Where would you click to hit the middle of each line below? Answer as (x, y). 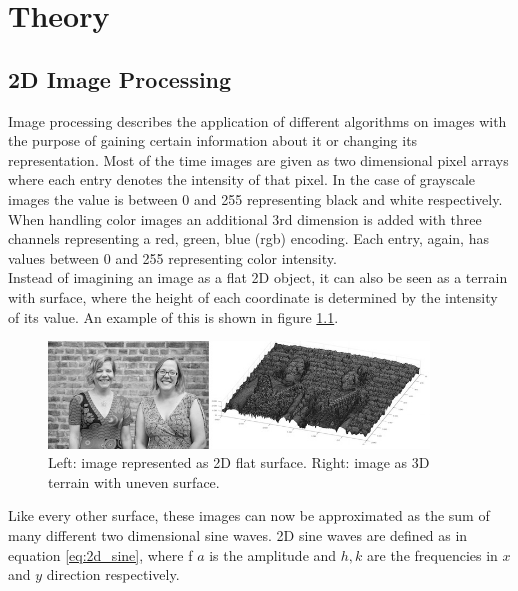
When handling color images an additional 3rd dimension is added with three (245, 218)
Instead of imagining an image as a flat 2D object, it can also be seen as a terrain (258, 277)
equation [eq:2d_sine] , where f (100, 554)
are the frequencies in (432, 554)
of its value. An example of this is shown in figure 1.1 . (173, 316)
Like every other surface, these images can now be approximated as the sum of (249, 515)
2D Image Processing (120, 78)
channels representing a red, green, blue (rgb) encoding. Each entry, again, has (248, 238)
